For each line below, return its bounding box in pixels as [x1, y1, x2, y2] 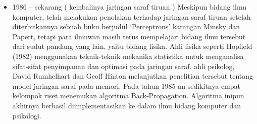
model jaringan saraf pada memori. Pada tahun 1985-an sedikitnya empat [12, 80, 241, 91]
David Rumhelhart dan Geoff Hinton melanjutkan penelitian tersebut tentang [12, 71, 253, 81]
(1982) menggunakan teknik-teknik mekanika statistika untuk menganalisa [12, 50, 244, 61]
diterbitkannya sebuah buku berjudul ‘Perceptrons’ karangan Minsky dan [12, 21, 240, 32]
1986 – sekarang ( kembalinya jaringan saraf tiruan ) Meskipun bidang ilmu [12, 2, 247, 12]
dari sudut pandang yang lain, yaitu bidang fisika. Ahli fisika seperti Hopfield [12, 41, 252, 51]
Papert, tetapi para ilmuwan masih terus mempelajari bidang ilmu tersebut [12, 31, 246, 41]
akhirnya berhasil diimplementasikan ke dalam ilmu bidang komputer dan [12, 100, 241, 110]
